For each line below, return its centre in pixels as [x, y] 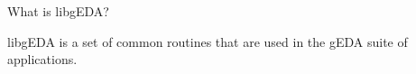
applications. [42, 59]
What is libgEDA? [58, 11]
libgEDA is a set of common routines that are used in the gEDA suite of [208, 41]
